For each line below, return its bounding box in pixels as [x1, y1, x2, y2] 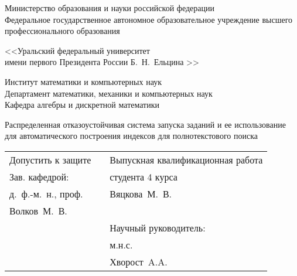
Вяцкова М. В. [110, 186, 172, 200]
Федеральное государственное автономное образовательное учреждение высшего [5, 13, 293, 25]
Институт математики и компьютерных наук [5, 75, 162, 87]
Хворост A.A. [110, 254, 168, 268]
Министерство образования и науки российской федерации [5, 2, 214, 13]
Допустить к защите [9, 152, 91, 166]
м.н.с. [110, 237, 133, 251]
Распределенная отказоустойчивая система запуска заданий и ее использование [5, 118, 286, 130]
